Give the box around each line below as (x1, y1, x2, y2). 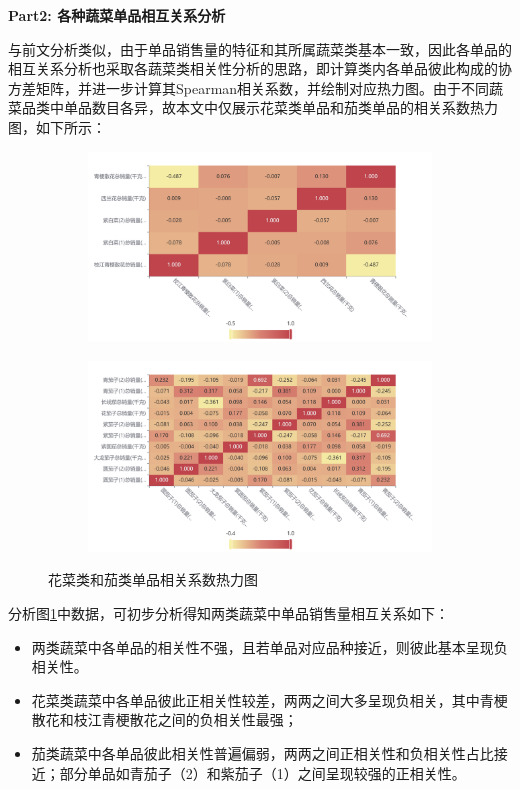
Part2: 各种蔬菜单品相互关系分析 (8, 5, 226, 25)
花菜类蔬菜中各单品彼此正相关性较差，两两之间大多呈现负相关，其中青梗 (31, 689, 508, 710)
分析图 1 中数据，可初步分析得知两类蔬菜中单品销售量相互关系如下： (8, 602, 449, 623)
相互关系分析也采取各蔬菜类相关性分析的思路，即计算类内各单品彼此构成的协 (8, 58, 512, 79)
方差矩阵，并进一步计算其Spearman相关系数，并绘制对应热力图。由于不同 (8, 77, 490, 98)
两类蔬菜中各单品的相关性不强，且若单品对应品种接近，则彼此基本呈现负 (31, 636, 508, 657)
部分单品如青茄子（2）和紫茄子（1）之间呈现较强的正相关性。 (59, 762, 466, 783)
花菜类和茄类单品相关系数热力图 (48, 569, 258, 590)
